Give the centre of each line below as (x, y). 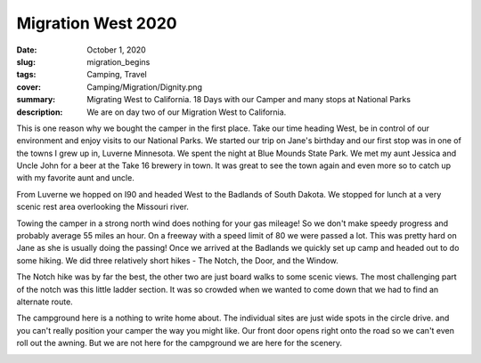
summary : (36, 100)
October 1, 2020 (116, 50)
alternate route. (45, 302)
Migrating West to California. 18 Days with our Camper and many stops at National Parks (249, 100)
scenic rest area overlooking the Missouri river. (102, 207)
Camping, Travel (117, 75)
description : (40, 112)
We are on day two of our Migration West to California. (187, 112)
